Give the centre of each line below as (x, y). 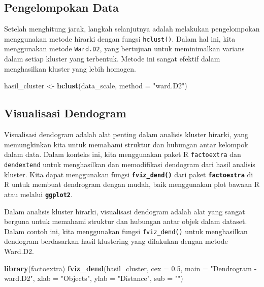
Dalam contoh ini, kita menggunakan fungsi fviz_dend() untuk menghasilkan (126, 231)
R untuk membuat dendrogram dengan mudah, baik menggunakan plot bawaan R (132, 184)
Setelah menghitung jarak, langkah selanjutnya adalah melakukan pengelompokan (132, 29)
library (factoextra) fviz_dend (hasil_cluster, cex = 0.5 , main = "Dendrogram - (130, 268)
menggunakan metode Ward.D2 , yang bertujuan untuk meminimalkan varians (124, 49)
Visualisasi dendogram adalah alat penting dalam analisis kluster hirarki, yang (126, 134)
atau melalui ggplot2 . (38, 194)
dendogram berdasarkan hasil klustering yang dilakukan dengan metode (116, 241)
